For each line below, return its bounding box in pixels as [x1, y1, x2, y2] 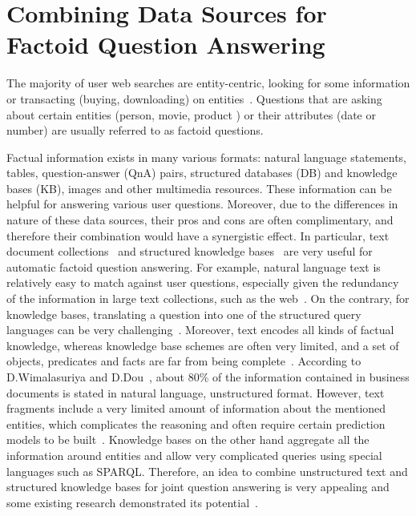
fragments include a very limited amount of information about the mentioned [6, 400, 386, 417]
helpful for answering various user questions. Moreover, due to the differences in [6, 196, 398, 212]
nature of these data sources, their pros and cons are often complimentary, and [6, 212, 394, 228]
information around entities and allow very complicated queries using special [6, 446, 382, 463]
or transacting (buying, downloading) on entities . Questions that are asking [6, 90, 382, 107]
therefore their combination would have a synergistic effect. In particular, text [6, 227, 390, 244]
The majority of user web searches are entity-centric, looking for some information [6, 75, 410, 91]
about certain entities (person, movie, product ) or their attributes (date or [6, 106, 376, 123]
